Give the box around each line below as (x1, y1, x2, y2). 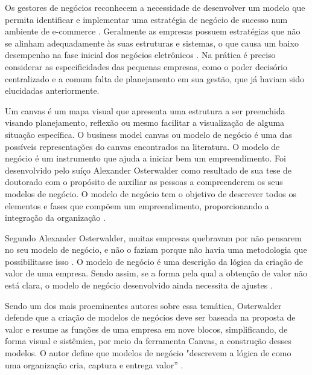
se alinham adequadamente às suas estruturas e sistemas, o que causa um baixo (5, 36, 299, 49)
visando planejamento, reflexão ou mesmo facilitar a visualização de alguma (5, 116, 285, 129)
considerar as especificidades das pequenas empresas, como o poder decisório (5, 60, 287, 73)
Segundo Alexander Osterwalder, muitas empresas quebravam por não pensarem (5, 231, 302, 244)
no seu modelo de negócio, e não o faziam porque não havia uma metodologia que (5, 243, 307, 256)
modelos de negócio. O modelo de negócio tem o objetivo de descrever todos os (5, 187, 296, 200)
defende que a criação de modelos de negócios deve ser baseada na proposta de (5, 311, 296, 324)
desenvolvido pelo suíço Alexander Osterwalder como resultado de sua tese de (5, 163, 292, 176)
